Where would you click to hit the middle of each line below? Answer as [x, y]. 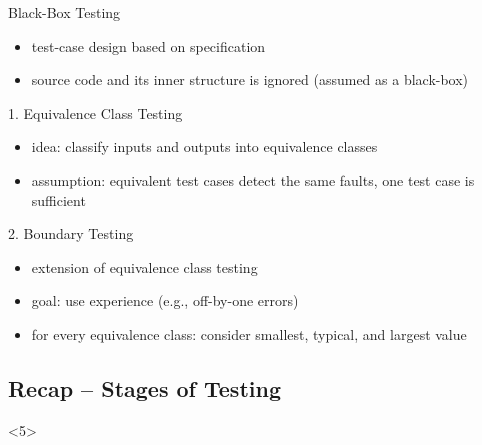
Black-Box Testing [64, 12]
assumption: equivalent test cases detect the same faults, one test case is [253, 179]
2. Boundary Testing [71, 233]
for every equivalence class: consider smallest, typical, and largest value [249, 333]
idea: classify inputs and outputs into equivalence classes [204, 146]
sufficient [58, 199]
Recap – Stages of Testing [144, 387]
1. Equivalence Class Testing [95, 112]
